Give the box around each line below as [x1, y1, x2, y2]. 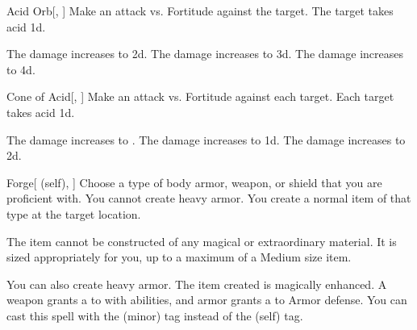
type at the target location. [6, 205, 141, 222]
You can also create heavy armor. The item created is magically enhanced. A [6, 275, 387, 292]
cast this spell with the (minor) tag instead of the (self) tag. [6, 307, 303, 324]
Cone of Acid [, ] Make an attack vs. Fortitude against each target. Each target [6, 88, 394, 105]
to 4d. [6, 61, 35, 77]
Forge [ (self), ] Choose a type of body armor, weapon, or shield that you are [6, 173, 382, 190]
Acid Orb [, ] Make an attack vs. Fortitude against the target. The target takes [6, 2, 394, 19]
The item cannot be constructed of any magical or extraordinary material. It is [6, 232, 397, 249]
